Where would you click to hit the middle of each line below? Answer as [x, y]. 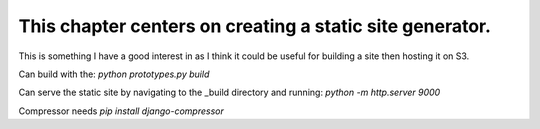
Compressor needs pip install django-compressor [121, 111]
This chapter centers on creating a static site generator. [255, 26]
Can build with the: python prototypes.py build [114, 74]
